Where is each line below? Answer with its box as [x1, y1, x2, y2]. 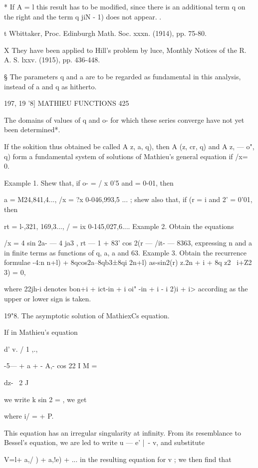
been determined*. [4, 124, 60, 135]
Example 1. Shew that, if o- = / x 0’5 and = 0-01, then [4, 177, 174, 188]
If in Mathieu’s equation [4, 327, 78, 337]
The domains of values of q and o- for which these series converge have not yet [4, 114, 245, 125]
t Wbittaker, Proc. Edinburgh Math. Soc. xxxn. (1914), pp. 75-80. [4, 28, 207, 38]
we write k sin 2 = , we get [4, 394, 87, 404]
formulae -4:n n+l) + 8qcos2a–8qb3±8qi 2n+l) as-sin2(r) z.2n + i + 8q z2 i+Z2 [4, 257, 252, 267]
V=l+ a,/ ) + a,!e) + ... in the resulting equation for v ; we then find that [4, 454, 232, 464]
